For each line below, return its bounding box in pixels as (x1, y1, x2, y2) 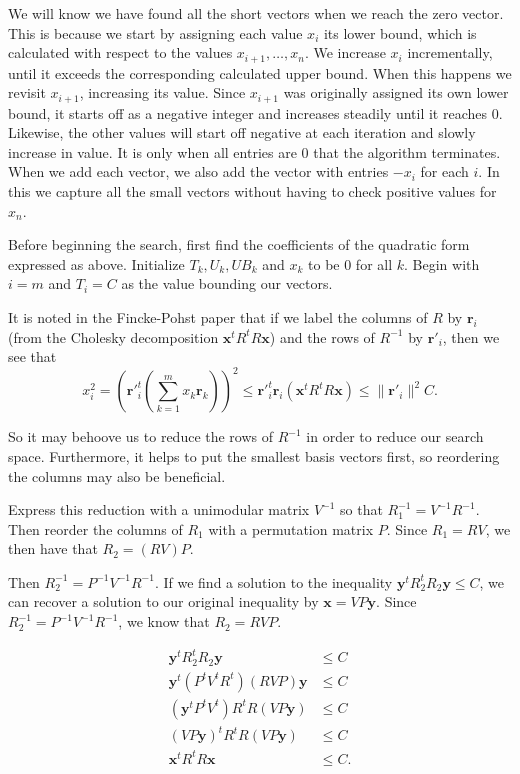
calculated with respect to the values (8, 42, 233, 63)
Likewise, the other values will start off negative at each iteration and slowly (8, 122, 476, 143)
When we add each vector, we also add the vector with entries (8, 161, 389, 182)
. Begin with (404, 253, 480, 274)
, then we (442, 326, 500, 347)
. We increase (304, 42, 386, 63)
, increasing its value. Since (79, 82, 246, 103)
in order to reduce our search (306, 426, 484, 447)
